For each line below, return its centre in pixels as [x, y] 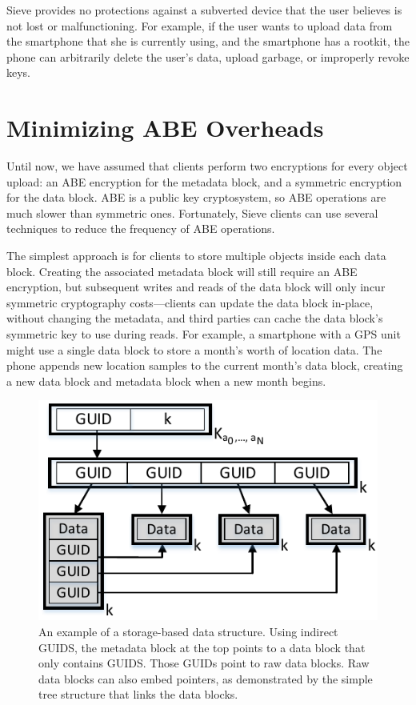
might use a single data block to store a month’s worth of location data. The [194, 349]
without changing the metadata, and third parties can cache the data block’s [195, 318]
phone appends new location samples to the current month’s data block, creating [205, 365]
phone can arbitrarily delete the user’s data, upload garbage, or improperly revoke [208, 56]
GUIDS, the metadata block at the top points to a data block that [202, 647]
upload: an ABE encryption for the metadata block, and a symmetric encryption [204, 181]
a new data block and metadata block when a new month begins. [166, 381]
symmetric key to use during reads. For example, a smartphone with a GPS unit [204, 334]
